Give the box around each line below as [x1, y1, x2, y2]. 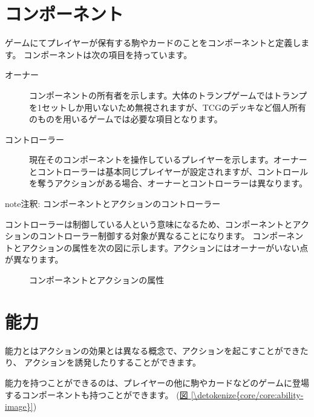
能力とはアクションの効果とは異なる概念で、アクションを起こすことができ [5, 344, 300, 356]
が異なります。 [5, 253, 64, 266]
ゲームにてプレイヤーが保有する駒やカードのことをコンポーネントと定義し [5, 36, 301, 49]
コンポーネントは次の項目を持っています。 [24, 48, 192, 61]
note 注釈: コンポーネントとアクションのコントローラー [5, 197, 221, 210]
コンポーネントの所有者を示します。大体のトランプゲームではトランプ [29, 88, 307, 101]
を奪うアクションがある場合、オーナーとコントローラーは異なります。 [29, 177, 307, 189]
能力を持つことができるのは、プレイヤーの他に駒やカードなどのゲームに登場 [5, 376, 309, 389]
